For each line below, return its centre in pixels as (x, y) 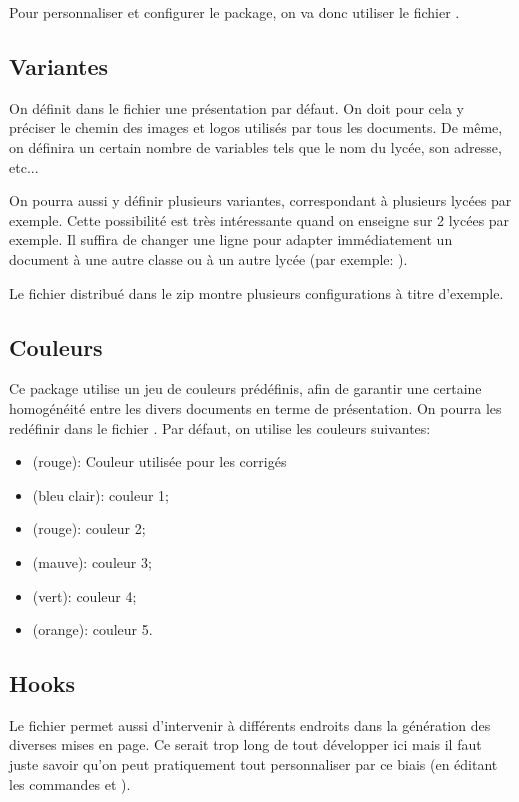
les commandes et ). (70, 783)
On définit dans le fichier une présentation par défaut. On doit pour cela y (236, 107)
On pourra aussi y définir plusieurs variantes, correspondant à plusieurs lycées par (260, 200)
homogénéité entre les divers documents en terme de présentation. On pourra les (255, 407)
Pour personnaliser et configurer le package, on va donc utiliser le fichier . (234, 12)
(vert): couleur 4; (84, 595)
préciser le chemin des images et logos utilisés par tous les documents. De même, (256, 127)
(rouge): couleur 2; (89, 528)
